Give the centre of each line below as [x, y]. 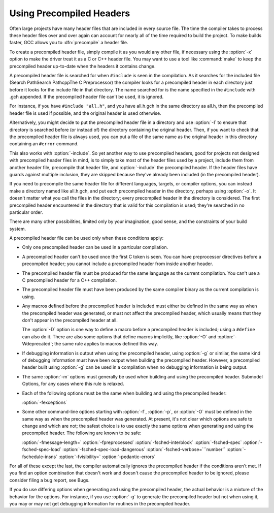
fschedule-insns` [40, 457]
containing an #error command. [44, 144]
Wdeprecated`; [38, 344]
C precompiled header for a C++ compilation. [70, 280]
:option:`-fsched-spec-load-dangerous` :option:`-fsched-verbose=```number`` [144, 450]
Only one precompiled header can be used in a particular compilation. [95, 247]
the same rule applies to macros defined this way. [106, 344]
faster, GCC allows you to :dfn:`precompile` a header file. [69, 43]
